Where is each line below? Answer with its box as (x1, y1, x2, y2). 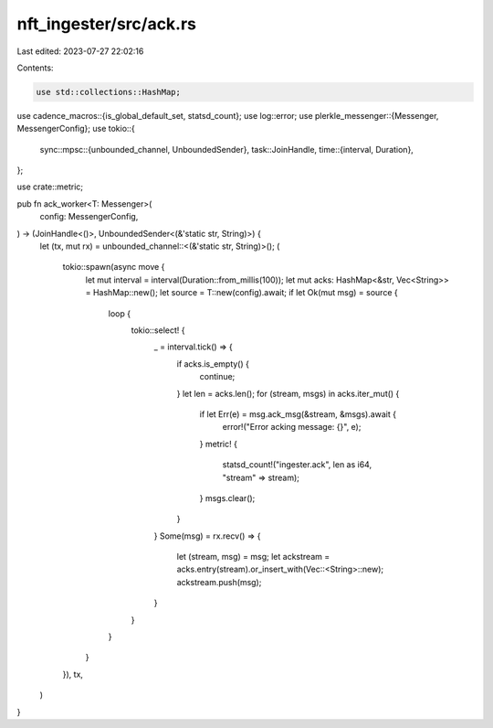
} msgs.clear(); (199, 492, 256, 503)
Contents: (16, 62, 54, 73)
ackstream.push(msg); (176, 576, 262, 587)
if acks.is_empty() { (176, 358, 250, 369)
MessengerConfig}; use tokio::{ (16, 123, 136, 134)
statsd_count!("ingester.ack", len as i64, (222, 459, 372, 470)
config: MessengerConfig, (39, 211, 139, 222)
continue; (199, 371, 236, 382)
